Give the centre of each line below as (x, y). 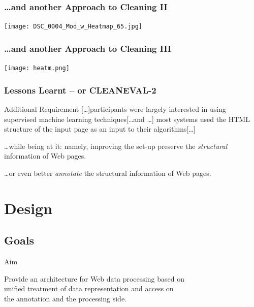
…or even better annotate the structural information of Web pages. (108, 173)
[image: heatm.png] (37, 68)
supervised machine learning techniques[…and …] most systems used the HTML (127, 119)
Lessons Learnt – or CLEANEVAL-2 (80, 90)
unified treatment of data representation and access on (89, 288)
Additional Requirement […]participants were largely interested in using (115, 109)
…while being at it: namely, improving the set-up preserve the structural (116, 146)
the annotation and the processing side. (66, 298)
